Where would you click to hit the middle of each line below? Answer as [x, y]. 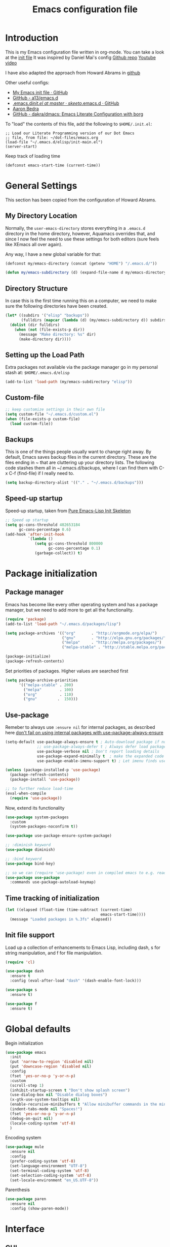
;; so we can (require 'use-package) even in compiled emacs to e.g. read [86, 873]
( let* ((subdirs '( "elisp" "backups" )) [47, 316]
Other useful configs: [27, 82]
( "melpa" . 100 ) [48, 690]
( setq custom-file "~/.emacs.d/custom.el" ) [52, 414]
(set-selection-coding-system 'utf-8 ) [51, 1175]
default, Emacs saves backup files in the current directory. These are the [81, 457]
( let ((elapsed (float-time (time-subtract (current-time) [69, 910]
